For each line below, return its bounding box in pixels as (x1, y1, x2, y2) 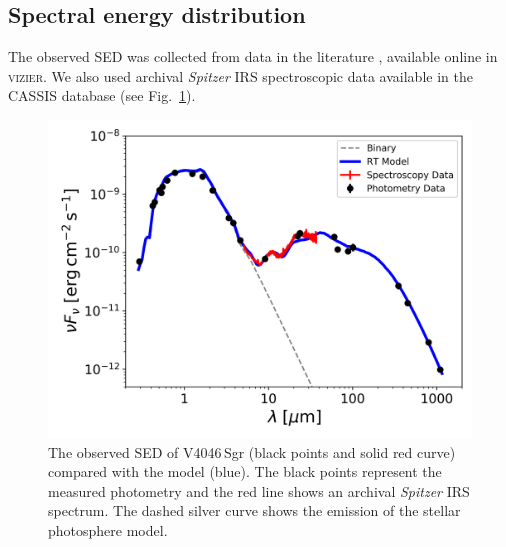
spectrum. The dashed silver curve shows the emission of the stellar (48, 500, 461, 521)
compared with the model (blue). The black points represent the (48, 461, 442, 482)
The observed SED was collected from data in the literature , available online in (8, 46, 498, 67)
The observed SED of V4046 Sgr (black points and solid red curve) (48, 441, 456, 462)
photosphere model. (48, 519, 168, 540)
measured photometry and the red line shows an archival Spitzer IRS (48, 480, 470, 501)
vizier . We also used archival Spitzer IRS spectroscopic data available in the (8, 65, 473, 86)
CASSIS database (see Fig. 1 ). (8, 85, 196, 106)
